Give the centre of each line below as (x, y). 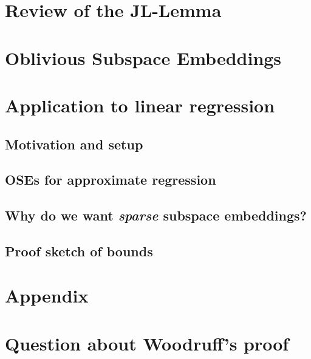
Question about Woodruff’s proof (147, 343)
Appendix (47, 296)
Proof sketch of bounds (79, 251)
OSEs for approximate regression (111, 179)
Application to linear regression (140, 105)
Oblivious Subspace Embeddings (143, 57)
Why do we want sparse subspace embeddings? (156, 215)
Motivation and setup (74, 144)
